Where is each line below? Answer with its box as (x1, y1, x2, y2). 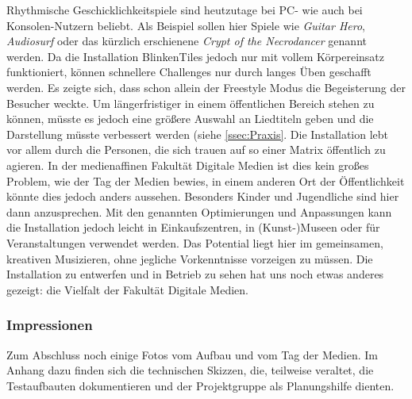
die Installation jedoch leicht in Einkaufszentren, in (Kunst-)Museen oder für (6, 219, 380, 236)
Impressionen (6, 315, 93, 335)
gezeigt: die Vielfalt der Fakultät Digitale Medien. (6, 281, 248, 297)
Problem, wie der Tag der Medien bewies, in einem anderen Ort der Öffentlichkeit (6, 172, 405, 189)
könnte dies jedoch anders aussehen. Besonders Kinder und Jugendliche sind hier (6, 188, 399, 205)
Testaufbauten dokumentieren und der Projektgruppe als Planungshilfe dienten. (6, 377, 395, 393)
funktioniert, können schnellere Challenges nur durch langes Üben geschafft (6, 63, 372, 80)
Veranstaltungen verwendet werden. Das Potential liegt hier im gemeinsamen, (6, 234, 383, 251)
